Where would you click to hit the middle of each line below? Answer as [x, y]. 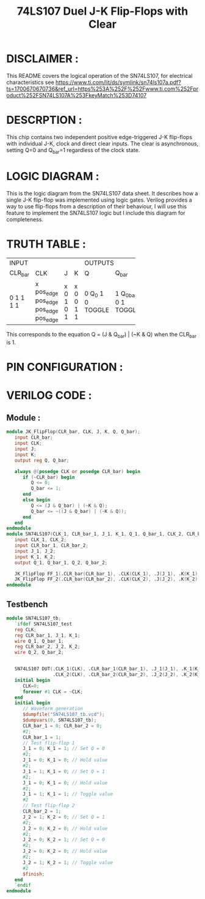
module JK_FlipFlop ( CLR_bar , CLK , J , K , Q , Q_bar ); [73, 432]
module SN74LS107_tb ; [34, 618]
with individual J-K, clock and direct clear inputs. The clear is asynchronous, [103, 143]
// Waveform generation [53, 709]
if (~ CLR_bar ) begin [49, 477]
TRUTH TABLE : [46, 244]
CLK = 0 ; [31, 686]
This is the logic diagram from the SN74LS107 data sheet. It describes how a [102, 193]
